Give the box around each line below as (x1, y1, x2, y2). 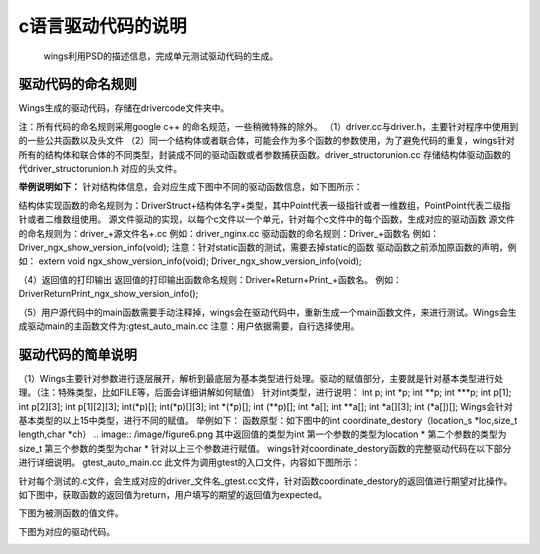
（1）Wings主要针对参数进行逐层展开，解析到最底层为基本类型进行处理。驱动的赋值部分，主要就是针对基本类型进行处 (18, 372, 504, 384)
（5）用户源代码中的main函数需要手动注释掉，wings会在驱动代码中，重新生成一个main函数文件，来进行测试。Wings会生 (18, 306, 517, 318)
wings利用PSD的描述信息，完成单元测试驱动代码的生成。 (43, 50, 279, 62)
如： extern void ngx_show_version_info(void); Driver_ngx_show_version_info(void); (18, 255, 362, 267)
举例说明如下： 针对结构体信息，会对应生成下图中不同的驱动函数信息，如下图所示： (18, 181, 363, 193)
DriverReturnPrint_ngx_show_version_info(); (18, 288, 199, 300)
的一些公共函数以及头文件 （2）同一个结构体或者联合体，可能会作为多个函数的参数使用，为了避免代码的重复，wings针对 (18, 135, 515, 147)
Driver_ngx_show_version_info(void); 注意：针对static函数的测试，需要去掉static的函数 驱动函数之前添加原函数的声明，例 (18, 241, 517, 253)
